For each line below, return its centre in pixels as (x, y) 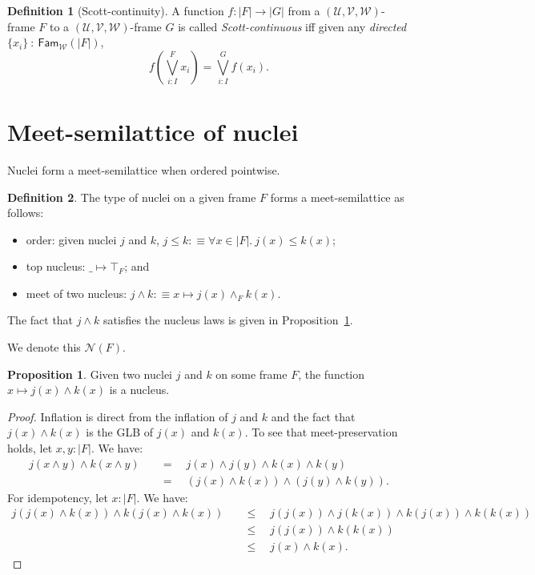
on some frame (251, 374)
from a (304, 10)
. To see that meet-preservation (321, 432)
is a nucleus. (139, 390)
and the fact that (313, 416)
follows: (26, 213)
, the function (332, 374)
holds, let (30, 448)
